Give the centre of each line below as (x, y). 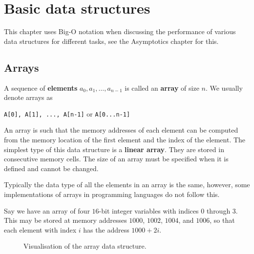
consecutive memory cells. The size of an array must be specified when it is (116, 159)
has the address (106, 229)
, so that (222, 220)
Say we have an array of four (47, 210)
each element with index (40, 229)
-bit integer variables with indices (149, 210)
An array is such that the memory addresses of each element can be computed (121, 130)
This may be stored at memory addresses (65, 220)
